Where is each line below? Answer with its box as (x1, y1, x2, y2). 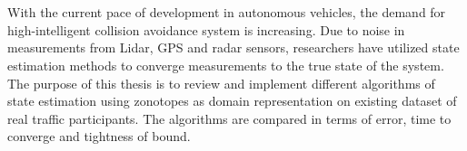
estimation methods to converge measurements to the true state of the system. (7, 55, 444, 74)
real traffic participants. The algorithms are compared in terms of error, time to (7, 109, 452, 127)
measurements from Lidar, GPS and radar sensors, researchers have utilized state (7, 38, 460, 57)
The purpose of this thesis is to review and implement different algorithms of (7, 73, 435, 92)
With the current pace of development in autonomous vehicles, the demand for (7, 3, 446, 22)
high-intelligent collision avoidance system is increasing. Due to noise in (7, 20, 405, 39)
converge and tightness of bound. (7, 127, 191, 146)
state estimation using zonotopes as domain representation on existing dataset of (7, 91, 457, 110)
